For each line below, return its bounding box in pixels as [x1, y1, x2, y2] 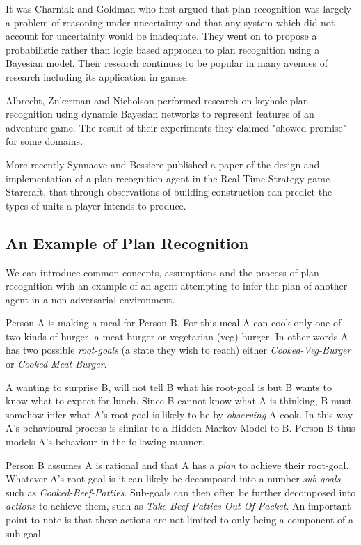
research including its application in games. [6, 69, 190, 84]
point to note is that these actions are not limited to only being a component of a [6, 512, 353, 527]
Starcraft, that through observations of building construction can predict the [6, 184, 332, 199]
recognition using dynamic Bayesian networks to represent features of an [6, 106, 314, 121]
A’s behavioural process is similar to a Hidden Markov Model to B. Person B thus [6, 420, 355, 435]
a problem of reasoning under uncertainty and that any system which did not [6, 15, 335, 29]
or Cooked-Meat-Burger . [6, 356, 107, 371]
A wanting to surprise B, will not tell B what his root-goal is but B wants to [6, 379, 332, 394]
